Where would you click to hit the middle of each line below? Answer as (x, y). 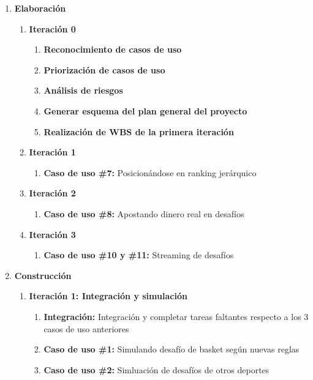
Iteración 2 (52, 193)
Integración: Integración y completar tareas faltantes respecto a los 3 (176, 316)
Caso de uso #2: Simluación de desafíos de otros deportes (156, 369)
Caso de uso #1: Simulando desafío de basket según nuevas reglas (172, 349)
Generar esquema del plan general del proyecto (145, 110)
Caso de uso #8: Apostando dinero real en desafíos (144, 213)
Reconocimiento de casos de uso (113, 49)
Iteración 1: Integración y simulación (108, 296)
